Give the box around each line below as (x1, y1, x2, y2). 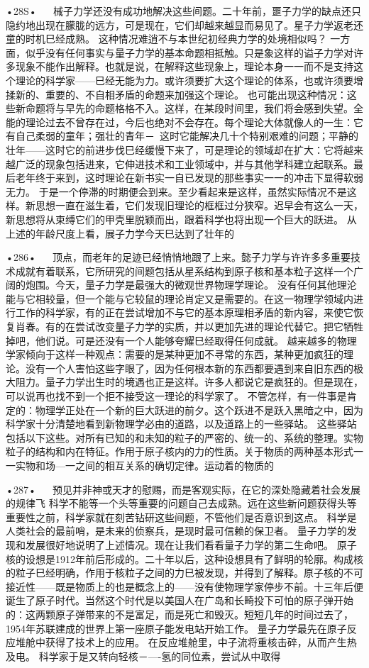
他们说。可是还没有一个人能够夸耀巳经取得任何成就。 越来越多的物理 (35, 333, 357, 347)
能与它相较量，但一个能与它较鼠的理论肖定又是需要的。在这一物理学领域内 (6, 291, 353, 306)
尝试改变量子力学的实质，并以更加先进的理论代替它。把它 (75, 319, 343, 334)
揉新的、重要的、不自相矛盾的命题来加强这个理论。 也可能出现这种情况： (6, 87, 347, 101)
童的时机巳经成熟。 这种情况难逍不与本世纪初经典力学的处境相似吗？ (6, 31, 327, 46)
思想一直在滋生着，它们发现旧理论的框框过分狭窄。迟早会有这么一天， (35, 198, 363, 213)
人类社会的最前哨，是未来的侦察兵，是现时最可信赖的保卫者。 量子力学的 (6, 523, 347, 538)
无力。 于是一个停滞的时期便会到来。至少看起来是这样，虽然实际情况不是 (6, 184, 347, 199)
